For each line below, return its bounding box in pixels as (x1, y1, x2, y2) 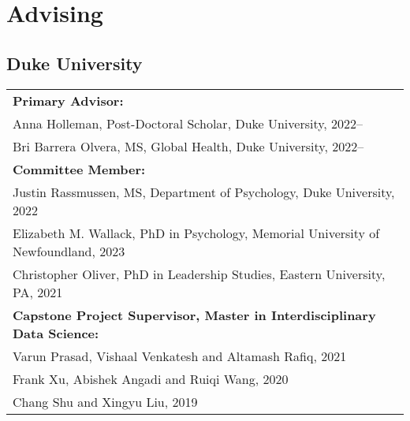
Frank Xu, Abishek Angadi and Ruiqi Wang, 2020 (13, 369, 289, 388)
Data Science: (13, 323, 99, 342)
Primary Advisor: (13, 91, 124, 110)
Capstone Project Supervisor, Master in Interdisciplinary (13, 305, 376, 324)
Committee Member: (13, 159, 146, 178)
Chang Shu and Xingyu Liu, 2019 (13, 392, 198, 411)
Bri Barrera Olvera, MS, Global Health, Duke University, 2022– (13, 136, 364, 155)
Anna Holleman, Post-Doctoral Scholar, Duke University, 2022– (13, 114, 363, 132)
